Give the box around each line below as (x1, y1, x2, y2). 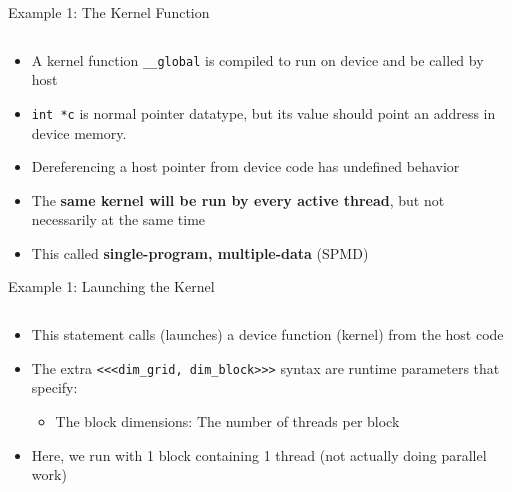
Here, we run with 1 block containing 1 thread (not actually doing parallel (31, 444, 487, 465)
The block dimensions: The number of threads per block (55, 410, 400, 431)
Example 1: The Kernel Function (8, 2, 210, 22)
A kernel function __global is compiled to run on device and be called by (31, 49, 484, 70)
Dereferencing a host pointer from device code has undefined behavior (31, 156, 460, 177)
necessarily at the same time (31, 209, 206, 230)
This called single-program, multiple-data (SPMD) (31, 242, 369, 263)
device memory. (31, 122, 127, 143)
